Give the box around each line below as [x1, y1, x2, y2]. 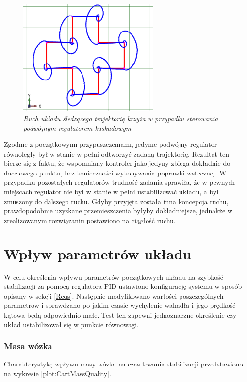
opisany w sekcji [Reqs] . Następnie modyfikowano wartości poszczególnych [4, 290, 224, 301]
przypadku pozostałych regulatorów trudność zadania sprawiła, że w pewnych [4, 177, 235, 187]
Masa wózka [4, 340, 52, 352]
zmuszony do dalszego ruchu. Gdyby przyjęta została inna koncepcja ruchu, [4, 196, 229, 206]
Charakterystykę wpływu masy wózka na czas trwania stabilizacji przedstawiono [4, 359, 243, 369]
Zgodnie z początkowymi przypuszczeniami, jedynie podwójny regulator [4, 139, 217, 149]
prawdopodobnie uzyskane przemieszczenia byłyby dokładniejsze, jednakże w [4, 206, 232, 216]
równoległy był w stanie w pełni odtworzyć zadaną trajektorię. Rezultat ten [4, 148, 230, 159]
